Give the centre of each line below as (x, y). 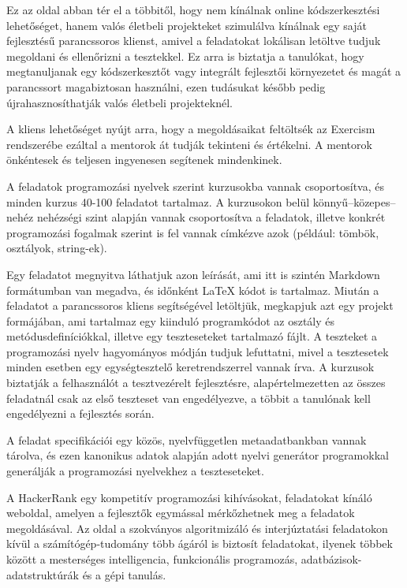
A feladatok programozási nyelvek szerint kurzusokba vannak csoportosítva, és (195, 186)
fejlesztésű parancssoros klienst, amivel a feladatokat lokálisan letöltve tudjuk (194, 41)
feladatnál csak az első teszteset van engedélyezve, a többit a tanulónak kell (189, 398)
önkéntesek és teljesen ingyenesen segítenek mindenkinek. (144, 160)
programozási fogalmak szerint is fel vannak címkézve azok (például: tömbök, (193, 232)
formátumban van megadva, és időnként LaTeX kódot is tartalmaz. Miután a (193, 290)
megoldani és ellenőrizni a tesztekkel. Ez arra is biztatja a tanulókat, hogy (185, 56)
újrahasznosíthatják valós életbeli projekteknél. (119, 102)
